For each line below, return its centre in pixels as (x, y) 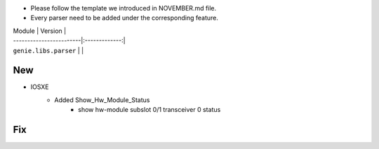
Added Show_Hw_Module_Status (102, 100)
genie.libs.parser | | (48, 50)
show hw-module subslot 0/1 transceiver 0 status (149, 110)
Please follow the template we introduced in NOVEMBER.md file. (124, 8)
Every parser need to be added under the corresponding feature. (125, 18)
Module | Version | (40, 31)
